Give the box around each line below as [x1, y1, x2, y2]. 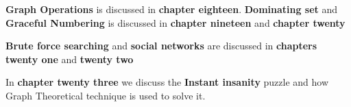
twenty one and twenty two [5, 51, 134, 66]
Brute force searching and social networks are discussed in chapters [5, 38, 317, 53]
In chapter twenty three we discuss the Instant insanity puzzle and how [5, 75, 329, 89]
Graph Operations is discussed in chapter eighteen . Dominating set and [5, 2, 338, 16]
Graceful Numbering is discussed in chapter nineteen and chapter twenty [5, 15, 346, 29]
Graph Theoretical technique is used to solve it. [5, 88, 206, 102]
